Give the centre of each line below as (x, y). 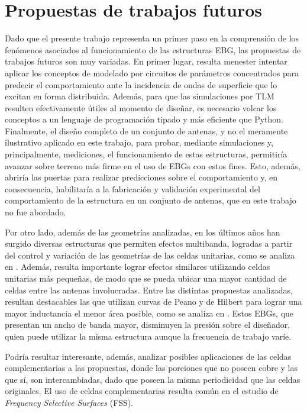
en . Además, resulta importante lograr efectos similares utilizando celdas (138, 267)
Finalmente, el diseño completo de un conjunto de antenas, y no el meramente (146, 130)
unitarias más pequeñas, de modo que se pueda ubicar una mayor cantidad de (146, 278)
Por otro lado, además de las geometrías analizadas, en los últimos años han (143, 232)
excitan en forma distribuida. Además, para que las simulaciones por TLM (140, 96)
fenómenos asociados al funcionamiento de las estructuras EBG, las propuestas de (153, 49)
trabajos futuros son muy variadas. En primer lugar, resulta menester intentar (146, 61)
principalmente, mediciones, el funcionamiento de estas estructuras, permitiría (146, 154)
